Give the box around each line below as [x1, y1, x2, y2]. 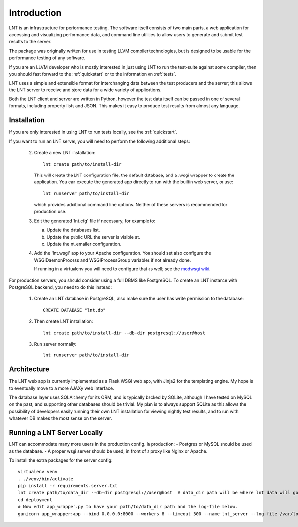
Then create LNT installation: [34, 318, 93, 324]
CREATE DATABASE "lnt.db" [43, 307, 106, 313]
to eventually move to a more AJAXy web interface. [9, 385, 114, 391]
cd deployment [18, 497, 52, 502]
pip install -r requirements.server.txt [18, 483, 118, 489]
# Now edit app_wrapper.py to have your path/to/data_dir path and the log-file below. [18, 504, 238, 510]
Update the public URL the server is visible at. [46, 234, 140, 240]
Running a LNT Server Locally [9, 428, 103, 437]
